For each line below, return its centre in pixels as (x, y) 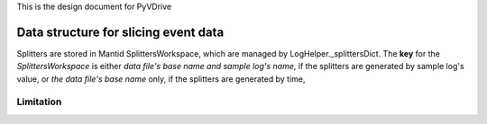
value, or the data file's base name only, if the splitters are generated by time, (161, 79)
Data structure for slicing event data (120, 32)
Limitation (39, 102)
